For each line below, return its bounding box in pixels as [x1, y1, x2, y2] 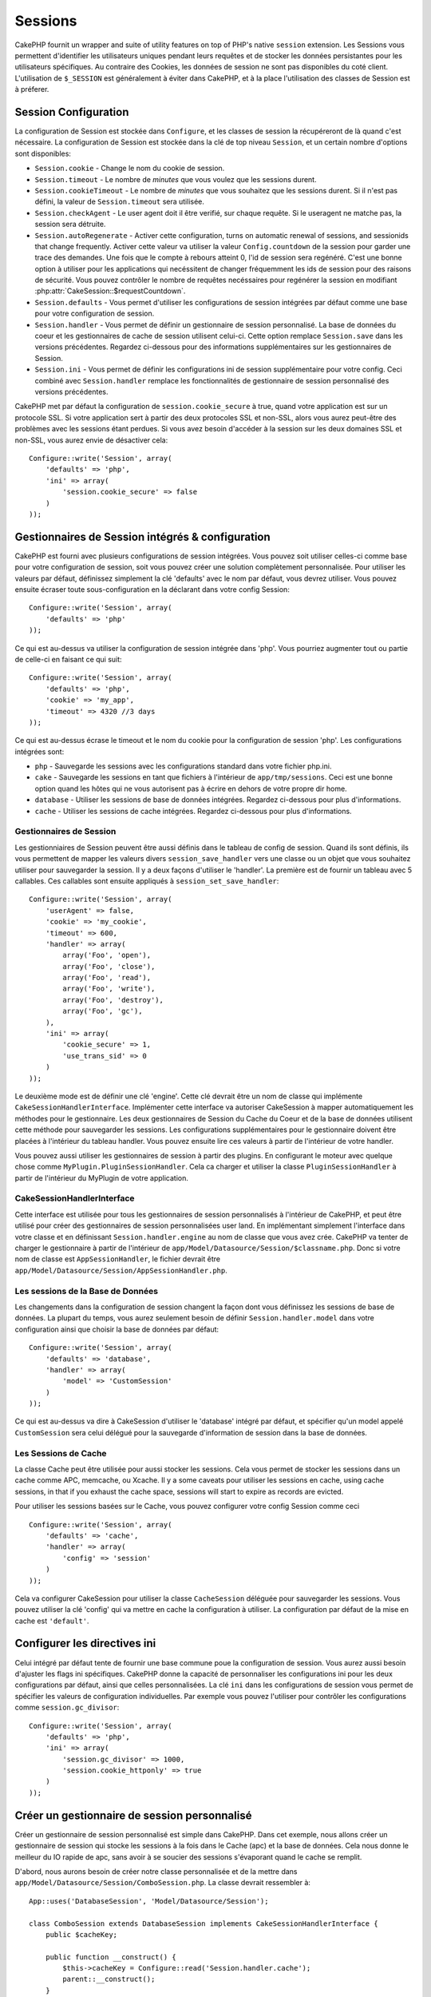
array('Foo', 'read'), [62, 973, 152, 983]
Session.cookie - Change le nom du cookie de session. [34, 164, 225, 173]
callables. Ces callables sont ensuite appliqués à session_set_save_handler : [14, 875, 279, 886]
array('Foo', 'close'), [62, 962, 156, 971]
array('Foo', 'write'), [62, 984, 156, 994]
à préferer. [14, 85, 49, 94]
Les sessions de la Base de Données [14, 1285, 159, 1296]
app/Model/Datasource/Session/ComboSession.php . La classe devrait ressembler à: [14, 1878, 311, 1888]
